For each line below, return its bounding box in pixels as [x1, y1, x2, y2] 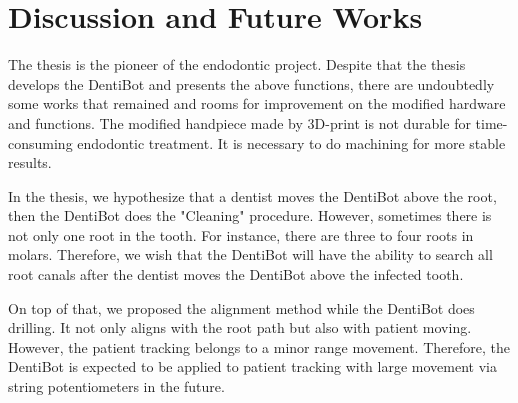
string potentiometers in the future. [8, 376, 225, 397]
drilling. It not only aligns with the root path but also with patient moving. [8, 317, 472, 338]
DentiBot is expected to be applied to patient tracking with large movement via [8, 356, 497, 377]
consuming [8, 132, 73, 153]
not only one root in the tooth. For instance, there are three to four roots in [8, 224, 474, 245]
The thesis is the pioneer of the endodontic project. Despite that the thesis [8, 54, 466, 75]
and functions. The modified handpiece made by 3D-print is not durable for [8, 112, 471, 133]
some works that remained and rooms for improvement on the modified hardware [8, 93, 506, 114]
